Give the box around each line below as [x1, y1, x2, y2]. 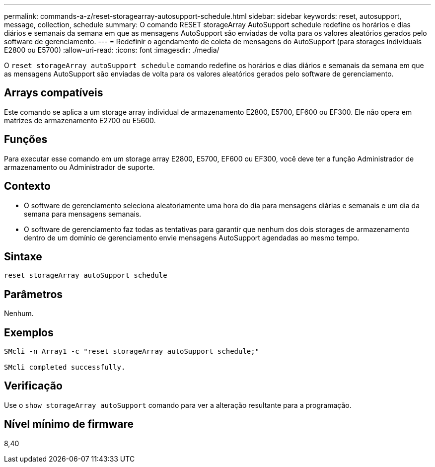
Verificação [4, 380, 63, 392]
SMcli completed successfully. [4, 363, 126, 372]
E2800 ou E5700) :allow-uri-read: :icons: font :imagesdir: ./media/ [4, 46, 219, 54]
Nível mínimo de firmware [4, 418, 134, 431]
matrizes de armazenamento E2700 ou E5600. [4, 116, 156, 125]
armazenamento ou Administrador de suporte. [4, 162, 155, 171]
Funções [4, 133, 48, 146]
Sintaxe [4, 250, 42, 263]
